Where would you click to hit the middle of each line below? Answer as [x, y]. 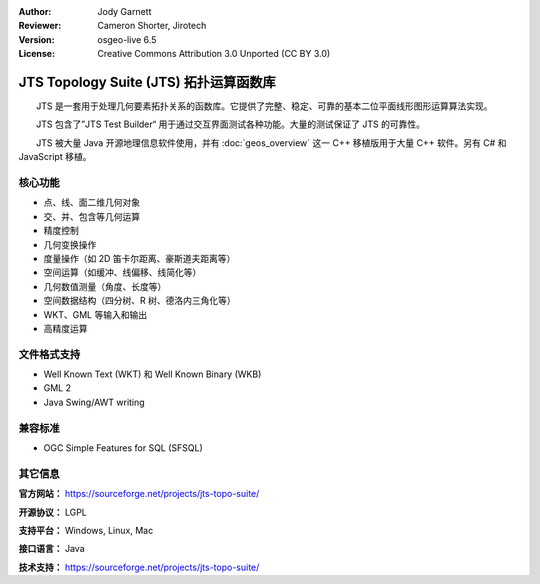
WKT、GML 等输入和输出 [95, 314]
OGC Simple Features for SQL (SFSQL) [123, 447]
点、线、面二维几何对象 [91, 202]
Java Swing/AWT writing [94, 402]
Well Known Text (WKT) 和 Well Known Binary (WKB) [152, 374]
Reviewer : [40, 26]
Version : [36, 39]
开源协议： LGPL [52, 512]
